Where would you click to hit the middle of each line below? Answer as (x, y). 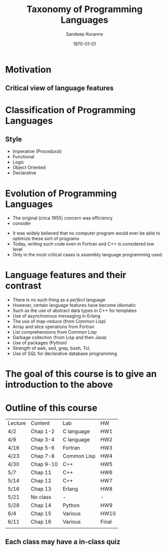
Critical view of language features (60, 88)
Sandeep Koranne (85, 34)
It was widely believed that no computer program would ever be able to (86, 233)
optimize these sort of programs (46, 239)
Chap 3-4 (43, 440)
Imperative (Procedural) (37, 151)
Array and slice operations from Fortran (53, 327)
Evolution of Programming (61, 193)
